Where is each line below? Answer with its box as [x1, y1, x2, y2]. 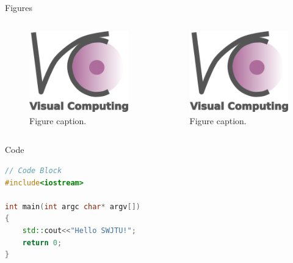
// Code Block [5, 166, 62, 176]
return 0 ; [22, 238, 62, 247]
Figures [5, 1, 33, 13]
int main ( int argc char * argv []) [5, 202, 140, 211]
